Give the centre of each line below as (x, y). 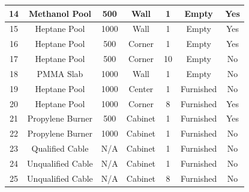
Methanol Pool (60, 13)
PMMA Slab (60, 73)
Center (141, 88)
